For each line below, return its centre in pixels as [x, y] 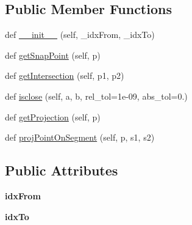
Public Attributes [62, 170]
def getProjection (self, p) [53, 116]
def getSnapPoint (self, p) [53, 55]
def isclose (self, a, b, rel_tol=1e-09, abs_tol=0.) [96, 96]
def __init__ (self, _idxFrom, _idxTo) [80, 35]
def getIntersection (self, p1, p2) [65, 76]
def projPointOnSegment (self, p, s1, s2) [80, 137]
